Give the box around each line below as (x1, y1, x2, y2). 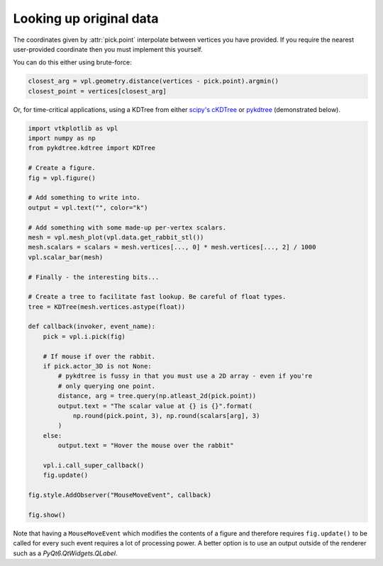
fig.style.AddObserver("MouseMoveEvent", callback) (28, 491, 212, 499)
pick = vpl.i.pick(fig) (43, 332, 126, 340)
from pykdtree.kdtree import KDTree (28, 144, 156, 152)
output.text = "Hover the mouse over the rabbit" (57, 441, 234, 450)
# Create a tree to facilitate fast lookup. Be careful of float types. (28, 293, 287, 301)
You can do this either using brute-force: (13, 58, 132, 67)
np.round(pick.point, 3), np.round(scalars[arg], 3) (72, 412, 260, 419)
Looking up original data (13, 11, 159, 26)
